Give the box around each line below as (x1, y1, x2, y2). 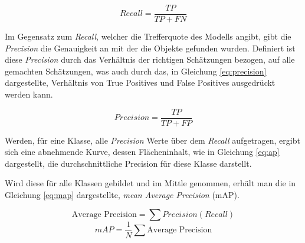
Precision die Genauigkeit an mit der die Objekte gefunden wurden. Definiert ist (5, 41, 296, 54)
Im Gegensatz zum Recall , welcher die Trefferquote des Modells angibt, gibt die (5, 30, 291, 43)
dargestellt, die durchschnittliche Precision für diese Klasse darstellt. (5, 157, 252, 169)
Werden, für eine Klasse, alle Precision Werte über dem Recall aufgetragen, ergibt (5, 134, 300, 146)
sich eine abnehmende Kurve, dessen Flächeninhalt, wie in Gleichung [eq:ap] (5, 145, 280, 158)
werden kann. (5, 88, 53, 101)
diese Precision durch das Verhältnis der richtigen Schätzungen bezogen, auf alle (5, 53, 295, 66)
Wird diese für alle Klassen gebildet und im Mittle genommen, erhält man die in (5, 177, 296, 189)
